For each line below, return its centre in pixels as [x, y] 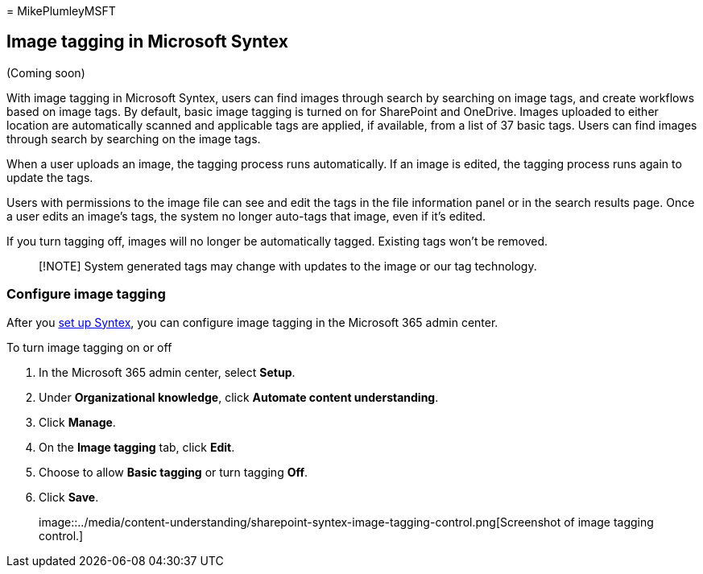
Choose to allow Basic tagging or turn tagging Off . [174, 472]
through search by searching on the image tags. [134, 138]
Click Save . [69, 497]
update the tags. [50, 177]
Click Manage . [77, 422]
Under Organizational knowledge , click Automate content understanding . [239, 397]
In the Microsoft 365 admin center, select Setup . [167, 372]
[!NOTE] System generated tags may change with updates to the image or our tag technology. [288, 266]
